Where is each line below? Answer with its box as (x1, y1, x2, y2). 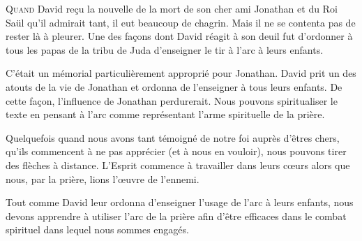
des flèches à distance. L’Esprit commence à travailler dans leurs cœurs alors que (6, 157, 350, 172)
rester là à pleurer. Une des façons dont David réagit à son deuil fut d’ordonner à (6, 29, 353, 43)
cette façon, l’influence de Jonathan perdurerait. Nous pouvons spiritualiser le (6, 93, 338, 108)
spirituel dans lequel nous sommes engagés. (6, 222, 189, 237)
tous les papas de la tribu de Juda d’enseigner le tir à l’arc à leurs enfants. (6, 42, 324, 57)
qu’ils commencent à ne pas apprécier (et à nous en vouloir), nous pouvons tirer (6, 144, 347, 159)
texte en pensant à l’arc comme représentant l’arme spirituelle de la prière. (6, 107, 325, 122)
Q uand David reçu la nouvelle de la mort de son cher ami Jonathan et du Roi (6, 1, 338, 15)
